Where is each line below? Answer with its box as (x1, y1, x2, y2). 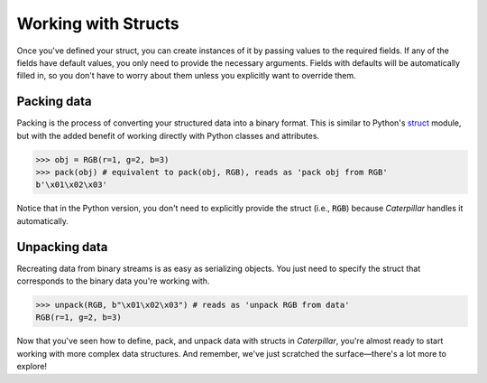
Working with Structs (16, 14, 179, 33)
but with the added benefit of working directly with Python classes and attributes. (16, 130, 320, 141)
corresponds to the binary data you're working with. (16, 276, 210, 286)
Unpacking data (16, 239, 108, 255)
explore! (16, 361, 48, 372)
